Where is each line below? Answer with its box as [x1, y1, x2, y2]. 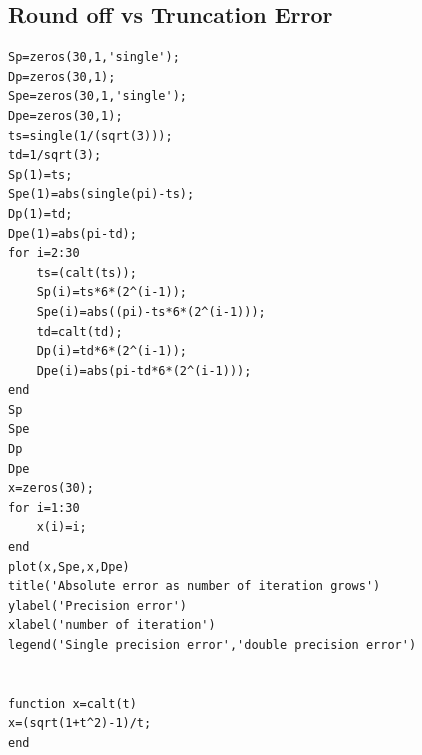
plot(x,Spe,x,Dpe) [8, 559, 130, 574]
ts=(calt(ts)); [36, 265, 137, 280]
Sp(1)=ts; [8, 167, 73, 182]
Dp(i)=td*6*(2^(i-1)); [36, 344, 187, 359]
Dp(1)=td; [8, 206, 73, 221]
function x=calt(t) [8, 696, 137, 711]
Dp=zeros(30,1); [8, 69, 116, 84]
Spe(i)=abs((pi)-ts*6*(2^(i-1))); [36, 304, 266, 319]
